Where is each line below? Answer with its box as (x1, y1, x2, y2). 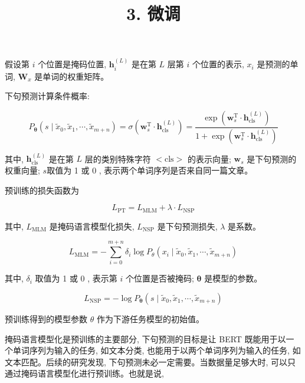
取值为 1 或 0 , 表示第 (35, 272, 117, 284)
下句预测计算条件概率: (5, 90, 90, 102)
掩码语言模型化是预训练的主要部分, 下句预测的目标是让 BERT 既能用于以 (5, 332, 286, 345)
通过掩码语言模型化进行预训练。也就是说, (5, 367, 164, 379)
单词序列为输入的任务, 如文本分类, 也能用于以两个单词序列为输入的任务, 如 (12, 344, 301, 356)
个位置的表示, (192, 58, 244, 70)
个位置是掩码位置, (38, 58, 107, 70)
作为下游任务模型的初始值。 (96, 313, 204, 325)
